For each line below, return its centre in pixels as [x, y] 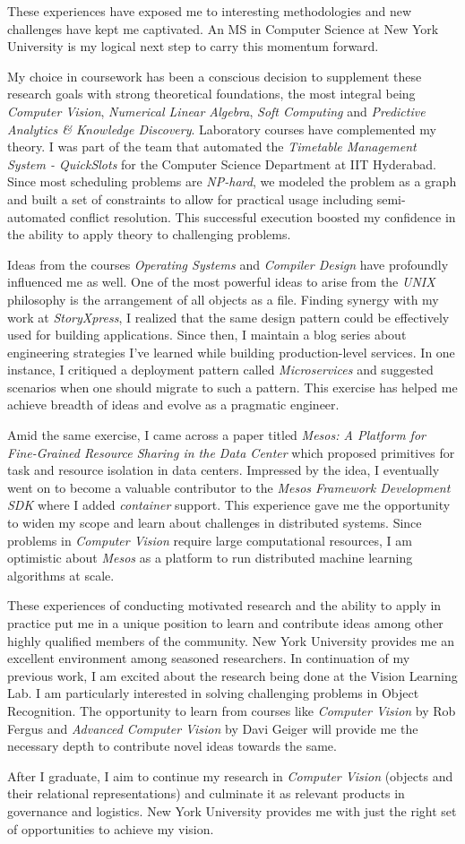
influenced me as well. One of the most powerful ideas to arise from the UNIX [221, 282]
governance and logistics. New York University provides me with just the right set [232, 810]
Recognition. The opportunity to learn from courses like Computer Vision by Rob [232, 710]
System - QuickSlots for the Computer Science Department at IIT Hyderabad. [222, 164]
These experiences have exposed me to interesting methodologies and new [210, 11]
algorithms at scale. [61, 575]
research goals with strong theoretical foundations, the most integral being [211, 94]
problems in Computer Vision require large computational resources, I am [210, 540]
